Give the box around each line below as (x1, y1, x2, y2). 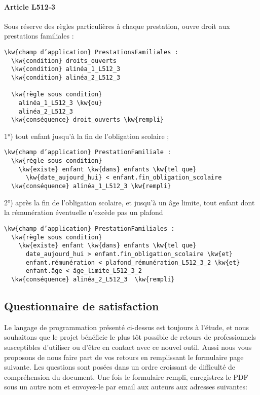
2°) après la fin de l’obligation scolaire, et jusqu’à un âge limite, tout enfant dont (4, 197, 255, 207)
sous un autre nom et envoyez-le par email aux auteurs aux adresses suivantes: (4, 381, 247, 392)
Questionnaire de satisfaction (4, 298, 159, 313)
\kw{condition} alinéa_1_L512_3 (11, 65, 121, 73)
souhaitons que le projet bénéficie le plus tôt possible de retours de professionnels (4, 332, 256, 342)
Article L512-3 (4, 1, 56, 12)
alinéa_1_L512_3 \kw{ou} (18, 99, 102, 106)
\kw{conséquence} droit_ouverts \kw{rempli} (11, 116, 164, 124)
